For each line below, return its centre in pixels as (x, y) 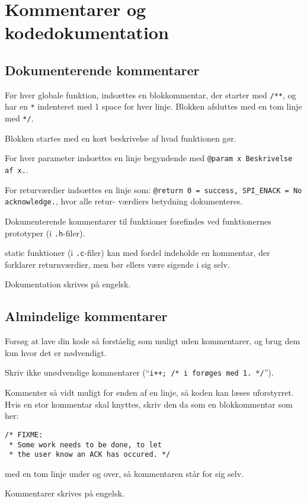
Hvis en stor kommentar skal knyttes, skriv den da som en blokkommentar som (149, 404)
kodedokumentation (87, 32)
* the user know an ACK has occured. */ (90, 455)
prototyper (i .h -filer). (45, 233)
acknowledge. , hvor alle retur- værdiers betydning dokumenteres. (124, 201)
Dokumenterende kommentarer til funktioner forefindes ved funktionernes (138, 221)
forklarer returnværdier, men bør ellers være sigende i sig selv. (117, 264)
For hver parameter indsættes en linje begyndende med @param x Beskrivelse (149, 158)
